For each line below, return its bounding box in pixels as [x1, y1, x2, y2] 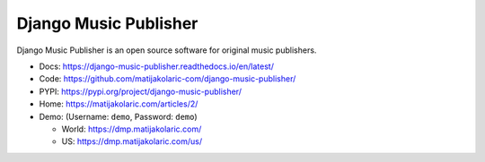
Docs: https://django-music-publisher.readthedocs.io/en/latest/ [39, 61, 274, 72]
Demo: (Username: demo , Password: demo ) [39, 111, 198, 122]
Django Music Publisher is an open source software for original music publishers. [16, 45, 317, 55]
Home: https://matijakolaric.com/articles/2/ [39, 98, 198, 109]
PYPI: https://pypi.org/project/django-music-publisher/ [39, 86, 242, 97]
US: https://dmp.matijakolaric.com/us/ [61, 136, 202, 147]
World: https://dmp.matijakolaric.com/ [61, 124, 202, 134]
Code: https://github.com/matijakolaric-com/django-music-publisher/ [39, 73, 296, 84]
